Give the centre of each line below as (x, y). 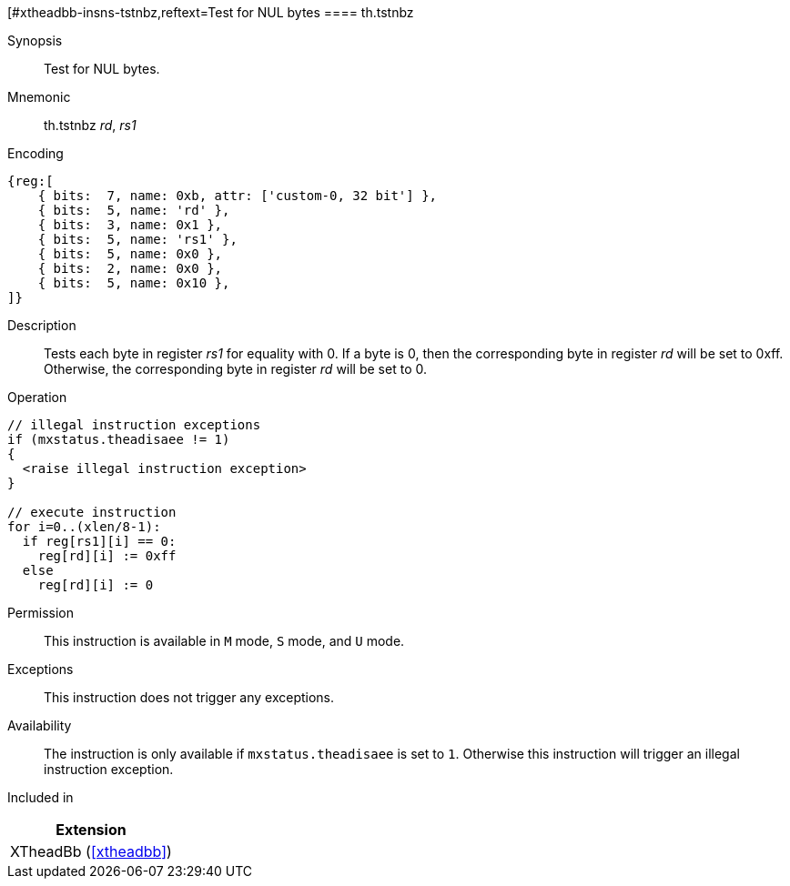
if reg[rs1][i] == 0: (99, 541)
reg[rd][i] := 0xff (107, 556)
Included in (41, 797)
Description (42, 325)
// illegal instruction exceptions (134, 425)
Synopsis (35, 40)
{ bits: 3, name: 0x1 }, (130, 225)
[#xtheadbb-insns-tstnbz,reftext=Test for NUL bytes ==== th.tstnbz (211, 12)
